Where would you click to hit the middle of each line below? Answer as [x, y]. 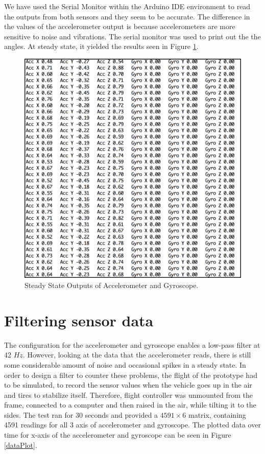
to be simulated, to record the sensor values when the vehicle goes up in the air [128, 385]
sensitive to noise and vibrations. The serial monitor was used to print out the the [132, 36]
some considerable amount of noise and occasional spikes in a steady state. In [125, 364]
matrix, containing [217, 414]
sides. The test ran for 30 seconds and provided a [81, 414]
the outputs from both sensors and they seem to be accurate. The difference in [127, 16]
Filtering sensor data [79, 320]
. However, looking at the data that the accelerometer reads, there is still [137, 355]
